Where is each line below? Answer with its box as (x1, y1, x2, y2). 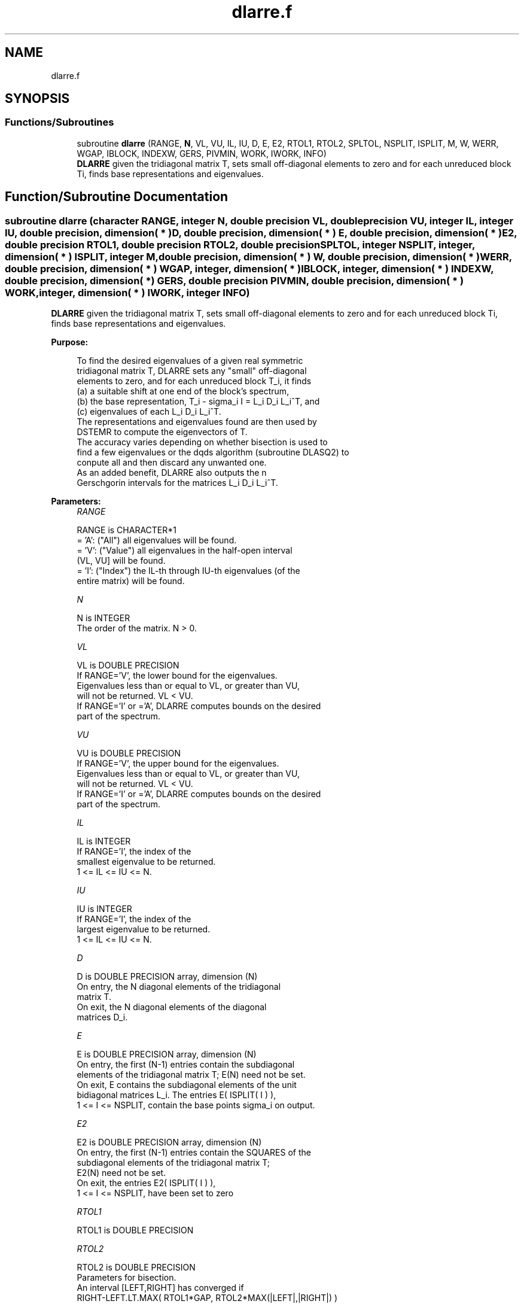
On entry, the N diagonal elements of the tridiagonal (77, 981, 281, 992)
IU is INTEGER (77, 904, 132, 914)
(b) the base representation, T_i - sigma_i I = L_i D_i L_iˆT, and (77, 396, 320, 407)
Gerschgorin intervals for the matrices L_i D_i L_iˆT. (77, 478, 278, 488)
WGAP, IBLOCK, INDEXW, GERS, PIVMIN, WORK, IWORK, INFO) (77, 148, 327, 159)
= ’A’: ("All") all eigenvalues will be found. (77, 535, 237, 546)
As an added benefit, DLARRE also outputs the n (77, 467, 267, 478)
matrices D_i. (77, 1012, 128, 1023)
